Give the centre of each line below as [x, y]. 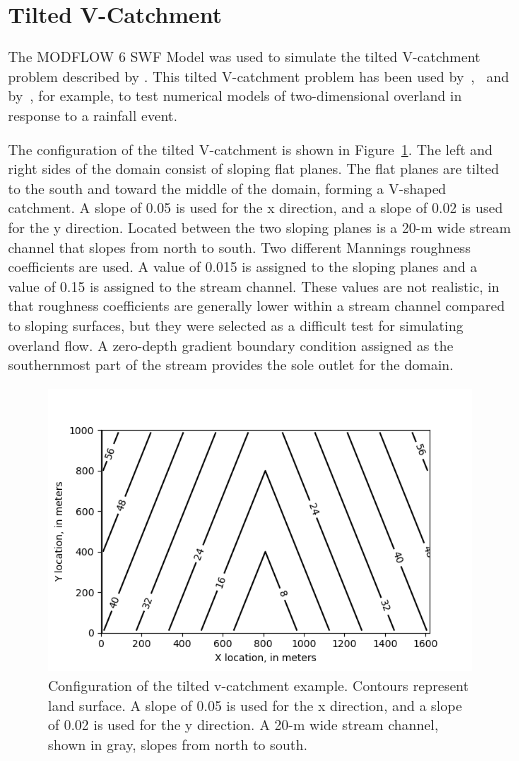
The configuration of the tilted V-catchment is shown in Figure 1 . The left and [250, 148]
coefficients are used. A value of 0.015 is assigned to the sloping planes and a [243, 266]
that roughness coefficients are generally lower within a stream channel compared [256, 305]
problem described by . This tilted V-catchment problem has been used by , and [258, 75]
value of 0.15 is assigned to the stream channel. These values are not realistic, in [254, 285]
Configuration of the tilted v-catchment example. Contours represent [258, 684]
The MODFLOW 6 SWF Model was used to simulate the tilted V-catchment [244, 56]
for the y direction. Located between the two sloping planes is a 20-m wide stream [260, 226]
